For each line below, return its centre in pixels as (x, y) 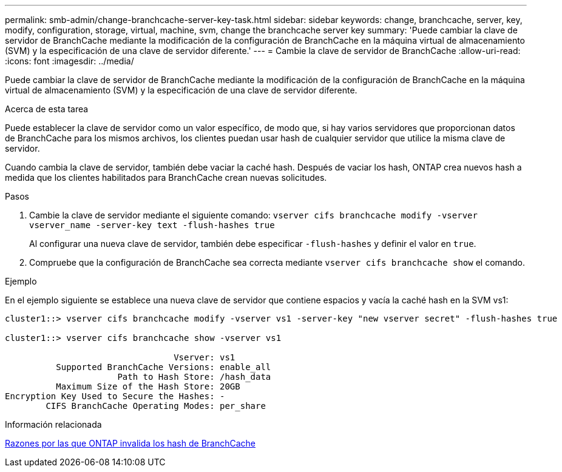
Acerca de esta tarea (47, 109)
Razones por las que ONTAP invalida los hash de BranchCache (130, 443)
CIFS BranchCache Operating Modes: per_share (156, 406)
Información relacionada (53, 424)
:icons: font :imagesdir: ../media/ (69, 61)
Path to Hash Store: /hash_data (194, 377)
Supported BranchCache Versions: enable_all (164, 367)
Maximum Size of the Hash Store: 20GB (148, 386)
